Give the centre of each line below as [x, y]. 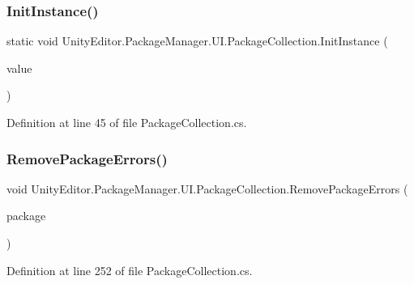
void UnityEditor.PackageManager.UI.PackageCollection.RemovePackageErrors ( [207, 188]
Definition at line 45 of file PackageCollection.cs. [127, 122]
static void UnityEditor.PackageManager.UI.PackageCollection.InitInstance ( [197, 41]
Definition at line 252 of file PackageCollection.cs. [130, 270]
